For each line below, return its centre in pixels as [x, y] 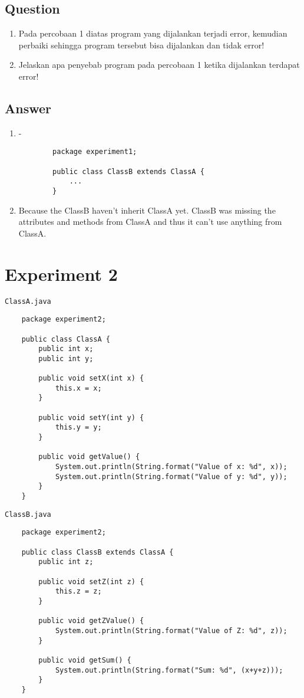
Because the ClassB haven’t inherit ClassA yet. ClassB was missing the [147, 210]
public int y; [66, 358]
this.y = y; [78, 427]
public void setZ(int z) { [91, 581]
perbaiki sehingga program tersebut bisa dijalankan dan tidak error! [141, 45]
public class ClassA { [66, 339]
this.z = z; [78, 592]
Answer [28, 108]
